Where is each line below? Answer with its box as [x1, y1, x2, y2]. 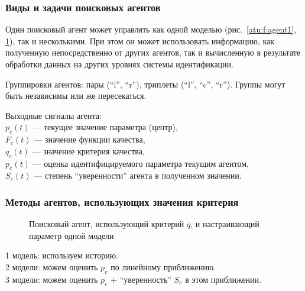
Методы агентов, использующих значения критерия [5, 194, 239, 209]
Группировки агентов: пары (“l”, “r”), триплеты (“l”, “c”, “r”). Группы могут [5, 77, 285, 90]
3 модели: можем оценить [5, 273, 98, 285]
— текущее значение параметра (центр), [33, 121, 178, 133]
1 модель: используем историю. [5, 249, 119, 261]
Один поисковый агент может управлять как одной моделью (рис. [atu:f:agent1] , [5, 23, 297, 35]
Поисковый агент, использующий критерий [29, 218, 184, 230]
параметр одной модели [29, 229, 114, 241]
